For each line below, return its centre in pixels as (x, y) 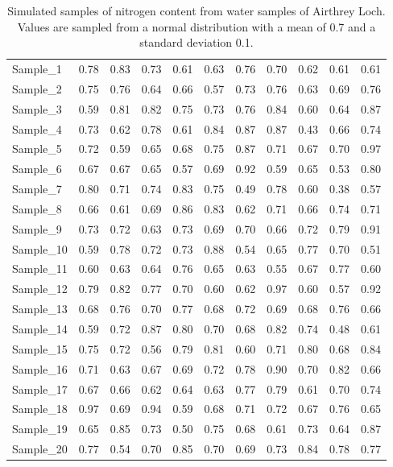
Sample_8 (37, 208)
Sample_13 (40, 309)
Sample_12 (40, 289)
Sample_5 (37, 149)
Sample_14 (40, 329)
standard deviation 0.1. (196, 42)
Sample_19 (40, 429)
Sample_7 (37, 189)
